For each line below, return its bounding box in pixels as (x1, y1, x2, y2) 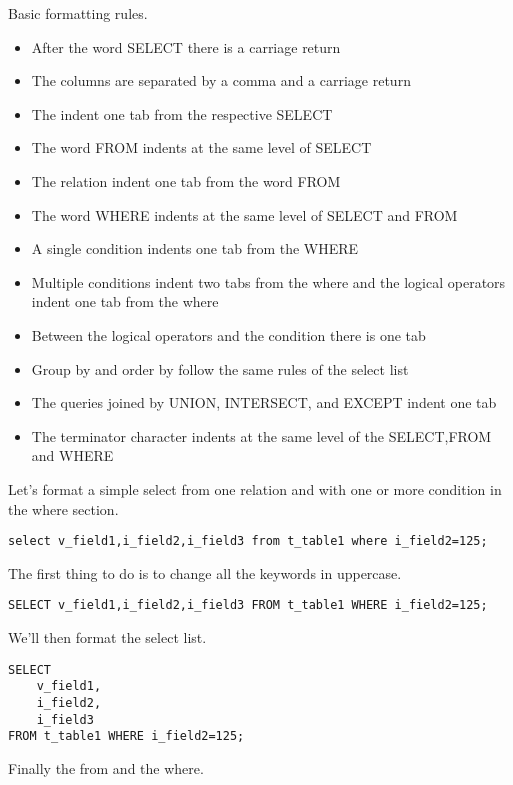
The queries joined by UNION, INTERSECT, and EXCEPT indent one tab (31, 392, 497, 413)
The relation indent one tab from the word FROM (31, 170, 341, 191)
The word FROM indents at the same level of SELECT (31, 137, 372, 158)
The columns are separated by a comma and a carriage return (31, 70, 411, 91)
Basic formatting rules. (8, 3, 148, 23)
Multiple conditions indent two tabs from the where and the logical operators (31, 271, 506, 292)
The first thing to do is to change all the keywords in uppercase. (8, 562, 402, 583)
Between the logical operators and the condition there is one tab (31, 324, 426, 345)
